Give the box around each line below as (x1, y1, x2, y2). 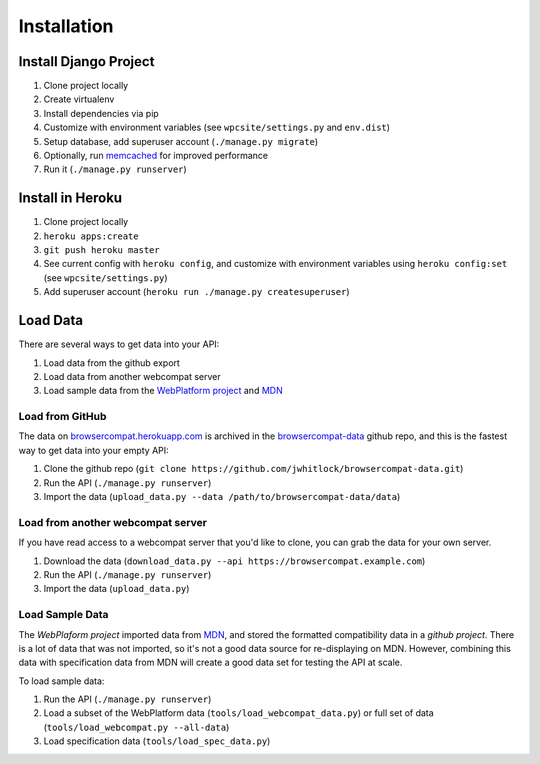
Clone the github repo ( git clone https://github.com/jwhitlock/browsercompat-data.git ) (43, 463, 464, 475)
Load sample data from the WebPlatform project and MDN (43, 385, 284, 397)
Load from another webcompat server (18, 515, 207, 529)
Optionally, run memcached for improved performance (43, 150, 269, 162)
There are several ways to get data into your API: (18, 338, 220, 350)
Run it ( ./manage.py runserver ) (43, 163, 187, 175)
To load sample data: (18, 675, 105, 687)
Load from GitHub (18, 410, 107, 424)
